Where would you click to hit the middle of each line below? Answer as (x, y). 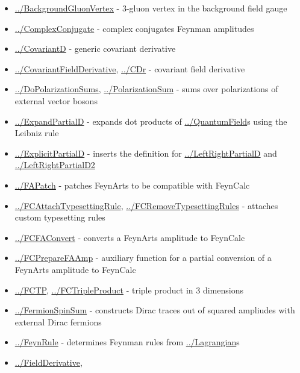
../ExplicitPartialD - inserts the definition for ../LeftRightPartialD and (146, 153)
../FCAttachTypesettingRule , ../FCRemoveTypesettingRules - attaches (146, 205)
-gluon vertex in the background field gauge (207, 8)
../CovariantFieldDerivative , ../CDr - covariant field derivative (130, 68)
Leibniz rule (37, 133)
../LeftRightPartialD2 (55, 165)
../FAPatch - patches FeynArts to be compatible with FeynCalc (132, 185)
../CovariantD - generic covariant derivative (95, 49)
